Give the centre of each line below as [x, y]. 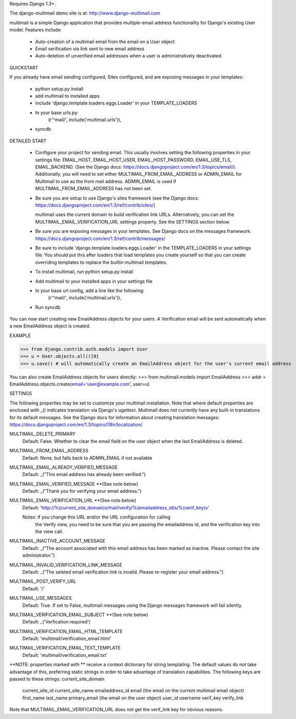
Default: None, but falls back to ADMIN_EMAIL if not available [87, 458]
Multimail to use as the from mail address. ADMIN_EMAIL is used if [106, 181]
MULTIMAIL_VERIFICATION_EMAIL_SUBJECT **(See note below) [79, 615]
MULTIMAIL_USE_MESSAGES [41, 598]
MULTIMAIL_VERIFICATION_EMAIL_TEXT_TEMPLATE [65, 648]
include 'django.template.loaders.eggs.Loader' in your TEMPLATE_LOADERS [116, 103]
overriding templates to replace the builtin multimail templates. [101, 262]
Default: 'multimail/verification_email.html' [67, 639]
